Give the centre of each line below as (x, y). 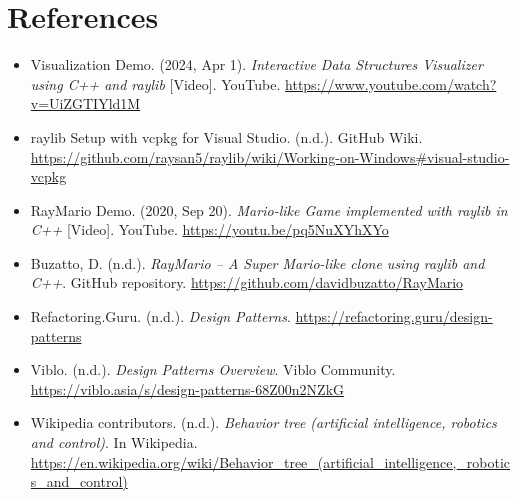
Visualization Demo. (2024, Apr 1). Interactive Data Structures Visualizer (256, 64)
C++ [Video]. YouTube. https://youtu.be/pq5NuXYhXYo (209, 229)
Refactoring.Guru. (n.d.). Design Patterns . (160, 316)
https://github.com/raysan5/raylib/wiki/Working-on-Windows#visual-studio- (270, 156)
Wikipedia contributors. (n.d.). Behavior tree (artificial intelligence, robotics (263, 422)
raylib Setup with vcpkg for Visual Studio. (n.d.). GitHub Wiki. (226, 136)
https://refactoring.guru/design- (394, 316)
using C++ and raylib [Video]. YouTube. (155, 83)
